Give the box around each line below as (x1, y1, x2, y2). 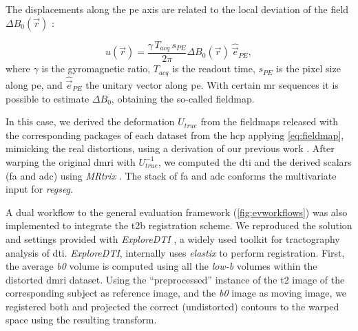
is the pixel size (276, 61, 341, 76)
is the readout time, (172, 61, 255, 76)
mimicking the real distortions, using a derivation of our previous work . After (6, 141, 335, 156)
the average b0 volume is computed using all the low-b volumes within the (6, 259, 317, 273)
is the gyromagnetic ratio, (41, 61, 151, 76)
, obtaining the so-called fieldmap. (111, 91, 255, 105)
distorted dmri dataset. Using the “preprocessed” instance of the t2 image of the (6, 272, 345, 286)
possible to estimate (6, 91, 89, 105)
